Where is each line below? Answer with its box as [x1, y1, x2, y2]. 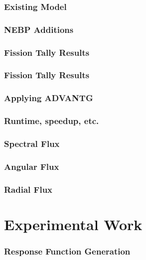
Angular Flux [4, 160, 59, 172]
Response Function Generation [4, 245, 131, 257]
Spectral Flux [4, 137, 60, 149]
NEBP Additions [4, 23, 74, 35]
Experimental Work [4, 214, 143, 234]
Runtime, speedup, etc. [4, 115, 99, 127]
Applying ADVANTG [4, 92, 93, 104]
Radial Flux [4, 183, 53, 195]
